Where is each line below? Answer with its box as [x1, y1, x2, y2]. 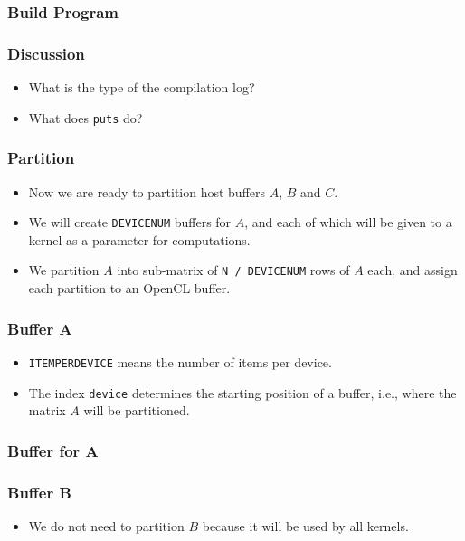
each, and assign [367, 261, 458, 280]
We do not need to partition [28, 516, 185, 535]
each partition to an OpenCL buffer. [28, 279, 231, 298]
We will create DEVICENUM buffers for [28, 213, 232, 232]
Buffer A [7, 317, 72, 339]
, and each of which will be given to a [244, 213, 452, 232]
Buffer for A [7, 439, 99, 461]
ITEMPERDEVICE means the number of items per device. [28, 352, 332, 371]
